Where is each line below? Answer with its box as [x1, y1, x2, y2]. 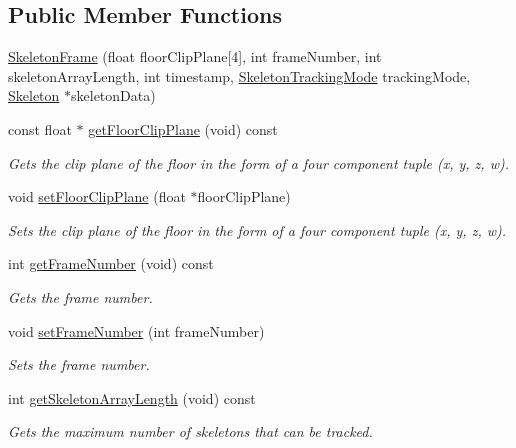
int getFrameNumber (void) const [8, 253, 214, 274]
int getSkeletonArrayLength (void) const [8, 387, 256, 408]
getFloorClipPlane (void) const [88, 118, 278, 139]
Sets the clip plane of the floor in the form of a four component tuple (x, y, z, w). [8, 219, 507, 240]
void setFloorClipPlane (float [8, 186, 186, 207]
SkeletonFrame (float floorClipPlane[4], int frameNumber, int [8, 46, 382, 67]
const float [8, 118, 72, 139]
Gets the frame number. [8, 286, 153, 307]
